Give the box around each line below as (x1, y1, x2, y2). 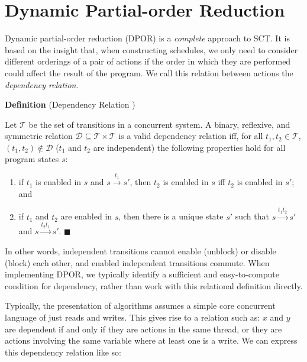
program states (5, 153, 59, 165)
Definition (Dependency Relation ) (5, 98, 135, 111)
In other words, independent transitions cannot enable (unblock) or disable (5, 245, 276, 257)
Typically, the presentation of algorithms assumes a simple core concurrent (5, 299, 276, 312)
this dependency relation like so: (5, 345, 121, 358)
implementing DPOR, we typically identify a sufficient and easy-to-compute (5, 268, 279, 280)
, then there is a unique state (118, 210, 224, 222)
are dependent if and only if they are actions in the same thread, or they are (5, 322, 282, 335)
